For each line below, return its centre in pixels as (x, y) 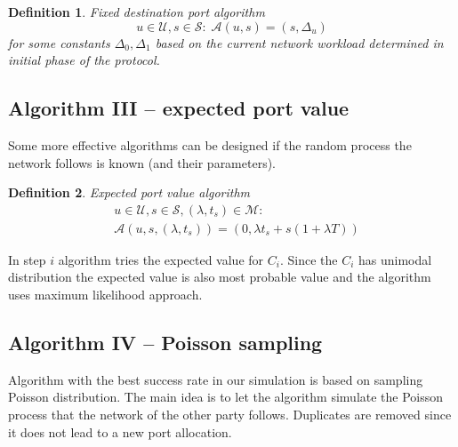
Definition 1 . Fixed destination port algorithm (137, 12)
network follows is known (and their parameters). (142, 162)
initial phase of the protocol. (84, 60)
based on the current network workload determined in (299, 42)
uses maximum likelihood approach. (105, 295)
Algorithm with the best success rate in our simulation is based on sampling (216, 379)
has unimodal (395, 259)
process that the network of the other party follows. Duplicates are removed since (230, 414)
